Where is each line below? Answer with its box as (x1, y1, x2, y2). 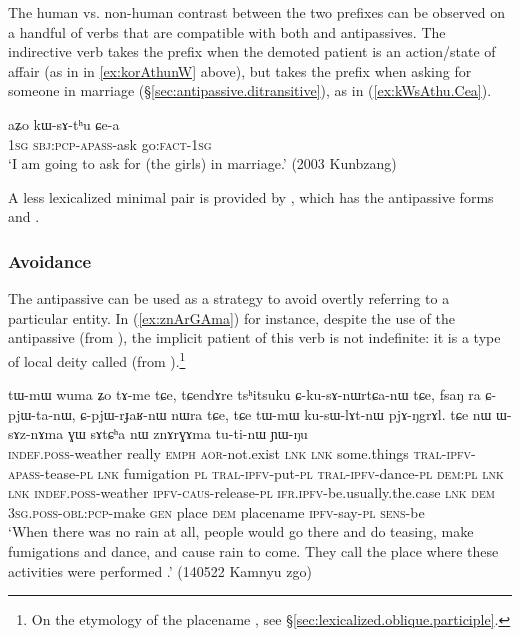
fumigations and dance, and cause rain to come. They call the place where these (8, 540, 499, 561)
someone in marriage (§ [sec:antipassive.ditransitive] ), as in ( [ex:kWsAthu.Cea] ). (8, 80, 492, 101)
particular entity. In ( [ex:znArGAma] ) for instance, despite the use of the (8, 307, 455, 328)
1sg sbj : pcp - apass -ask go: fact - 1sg (8, 133, 212, 154)
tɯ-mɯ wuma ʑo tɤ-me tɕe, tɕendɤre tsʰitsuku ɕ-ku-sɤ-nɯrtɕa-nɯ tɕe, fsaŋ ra (8, 384, 481, 405)
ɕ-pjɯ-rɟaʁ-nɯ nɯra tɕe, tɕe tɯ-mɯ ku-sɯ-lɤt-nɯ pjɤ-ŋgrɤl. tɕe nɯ (80, 403, 492, 424)
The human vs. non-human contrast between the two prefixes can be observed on (8, 2, 505, 22)
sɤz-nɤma (8, 423, 64, 444)
